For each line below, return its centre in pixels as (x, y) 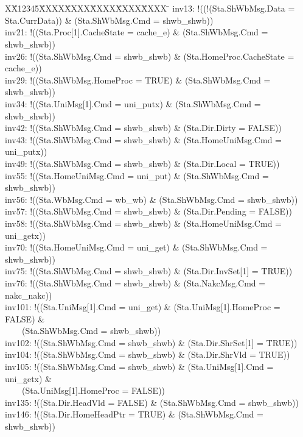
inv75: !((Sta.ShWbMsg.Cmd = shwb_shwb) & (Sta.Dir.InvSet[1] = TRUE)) (149, 271)
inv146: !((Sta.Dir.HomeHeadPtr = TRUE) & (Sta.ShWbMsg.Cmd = (134, 414)
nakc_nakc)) (29, 295)
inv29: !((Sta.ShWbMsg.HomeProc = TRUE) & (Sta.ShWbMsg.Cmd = (138, 80)
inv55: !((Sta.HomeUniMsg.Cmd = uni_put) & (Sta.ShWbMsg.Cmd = (137, 175)
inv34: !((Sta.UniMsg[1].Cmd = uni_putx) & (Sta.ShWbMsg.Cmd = (133, 104)
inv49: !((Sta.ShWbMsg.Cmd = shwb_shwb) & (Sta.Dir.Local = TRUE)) (142, 163)
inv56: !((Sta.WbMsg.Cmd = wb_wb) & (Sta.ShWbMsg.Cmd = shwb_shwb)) (151, 199)
